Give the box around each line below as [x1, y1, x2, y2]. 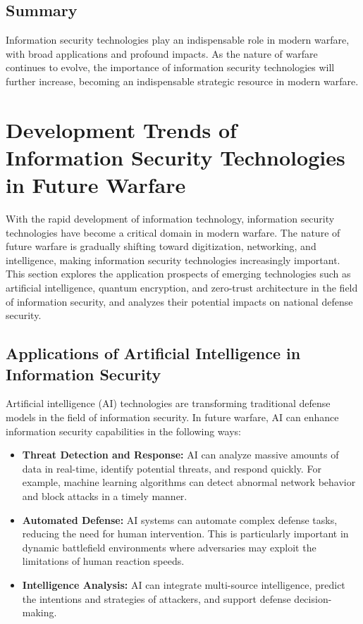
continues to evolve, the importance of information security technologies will [6, 60, 335, 75]
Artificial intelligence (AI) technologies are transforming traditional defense [6, 396, 331, 411]
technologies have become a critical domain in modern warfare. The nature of [6, 225, 340, 239]
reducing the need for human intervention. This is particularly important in [22, 526, 349, 541]
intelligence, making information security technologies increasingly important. [6, 252, 340, 267]
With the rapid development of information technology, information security [6, 211, 335, 226]
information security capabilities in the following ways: [6, 423, 241, 438]
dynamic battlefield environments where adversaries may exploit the [22, 539, 316, 554]
